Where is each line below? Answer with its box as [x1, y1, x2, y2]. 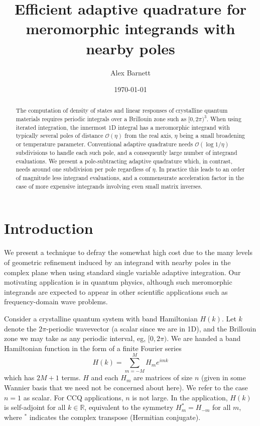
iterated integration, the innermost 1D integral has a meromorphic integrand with [16, 123, 230, 131]
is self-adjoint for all [4, 402, 66, 412]
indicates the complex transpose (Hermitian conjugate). [29, 411, 201, 422]
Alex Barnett [110, 67, 151, 77]
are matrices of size [134, 372, 193, 383]
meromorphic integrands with [26, 18, 235, 39]
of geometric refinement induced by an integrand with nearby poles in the [4, 257, 231, 267]
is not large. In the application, [132, 392, 228, 402]
